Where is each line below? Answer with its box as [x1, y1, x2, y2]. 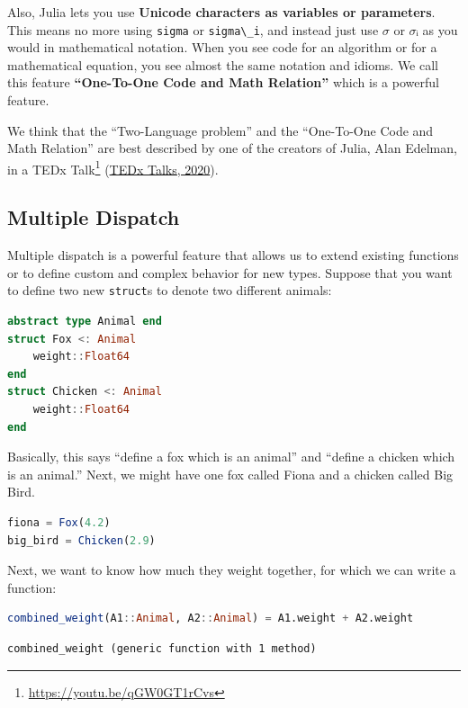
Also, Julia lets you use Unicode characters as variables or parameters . [7, 3, 436, 21]
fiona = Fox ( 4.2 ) [7, 516, 111, 530]
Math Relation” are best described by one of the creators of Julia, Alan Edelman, [7, 139, 457, 157]
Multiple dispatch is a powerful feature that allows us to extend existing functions [7, 246, 459, 264]
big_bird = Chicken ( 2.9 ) [7, 533, 156, 547]
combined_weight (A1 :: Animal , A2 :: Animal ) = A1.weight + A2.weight [7, 612, 414, 625]
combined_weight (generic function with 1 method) [7, 642, 317, 656]
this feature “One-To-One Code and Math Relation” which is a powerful [7, 73, 439, 92]
